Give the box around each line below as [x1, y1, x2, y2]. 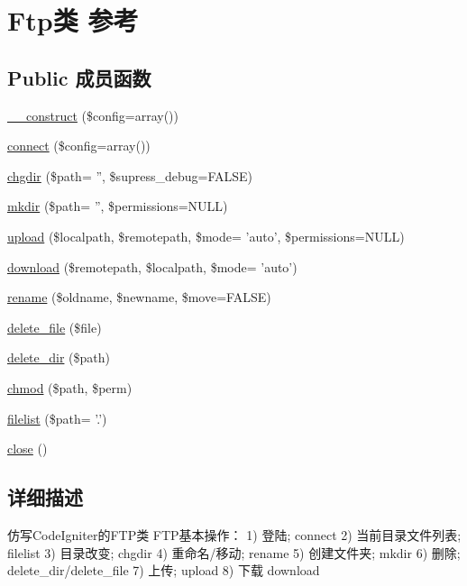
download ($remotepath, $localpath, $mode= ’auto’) [7, 257, 298, 276]
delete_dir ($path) [7, 348, 111, 367]
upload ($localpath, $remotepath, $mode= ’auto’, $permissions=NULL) [7, 226, 405, 245]
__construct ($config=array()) [7, 105, 179, 124]
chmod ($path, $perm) [7, 378, 133, 397]
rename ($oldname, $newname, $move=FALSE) [7, 288, 271, 307]
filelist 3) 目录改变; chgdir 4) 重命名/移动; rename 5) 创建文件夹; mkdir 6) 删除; [7, 543, 461, 562]
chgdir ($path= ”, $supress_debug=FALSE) [7, 166, 253, 185]
